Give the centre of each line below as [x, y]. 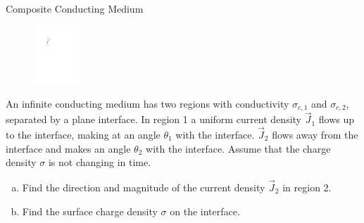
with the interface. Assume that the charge [238, 148]
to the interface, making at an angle [83, 134]
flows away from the [315, 134]
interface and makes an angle [68, 148]
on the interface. [205, 211]
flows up [337, 119]
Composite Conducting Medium [75, 8]
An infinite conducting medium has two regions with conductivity [148, 103]
